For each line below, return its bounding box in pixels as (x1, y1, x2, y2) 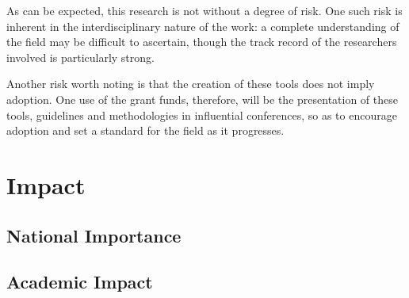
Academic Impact (6, 269, 153, 294)
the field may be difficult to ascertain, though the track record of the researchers (6, 33, 397, 50)
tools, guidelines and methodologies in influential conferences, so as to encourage (6, 106, 397, 123)
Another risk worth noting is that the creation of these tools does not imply (6, 75, 375, 92)
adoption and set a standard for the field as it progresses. (6, 122, 285, 139)
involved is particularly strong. (6, 48, 155, 65)
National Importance (6, 223, 182, 247)
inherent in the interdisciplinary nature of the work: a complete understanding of (6, 17, 399, 34)
